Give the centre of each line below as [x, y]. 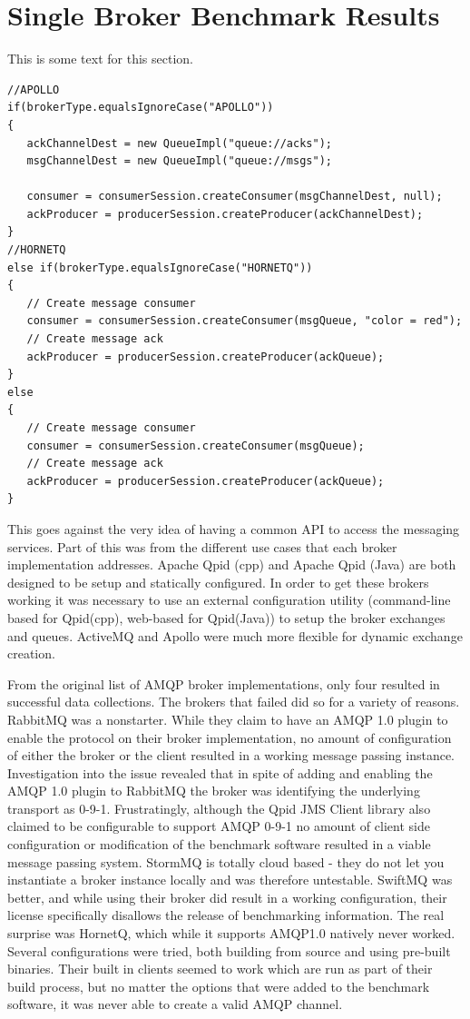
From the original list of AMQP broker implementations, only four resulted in [224, 683]
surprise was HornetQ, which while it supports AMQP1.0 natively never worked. [231, 933]
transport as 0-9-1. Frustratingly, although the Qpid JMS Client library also [219, 808]
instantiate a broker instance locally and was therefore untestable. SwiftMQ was [230, 880]
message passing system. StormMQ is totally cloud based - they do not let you [226, 861]
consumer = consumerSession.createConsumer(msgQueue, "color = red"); [245, 321]
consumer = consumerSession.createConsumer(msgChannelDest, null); [235, 197]
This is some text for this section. [100, 59]
